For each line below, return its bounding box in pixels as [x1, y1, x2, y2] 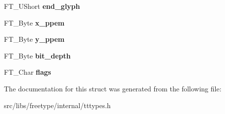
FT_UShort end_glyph [4, 1, 80, 11]
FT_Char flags [4, 67, 51, 77]
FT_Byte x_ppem [4, 17, 65, 28]
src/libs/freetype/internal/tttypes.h [4, 100, 111, 110]
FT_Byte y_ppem [4, 34, 65, 44]
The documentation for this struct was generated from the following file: [4, 83, 222, 93]
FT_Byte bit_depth [4, 50, 71, 60]
